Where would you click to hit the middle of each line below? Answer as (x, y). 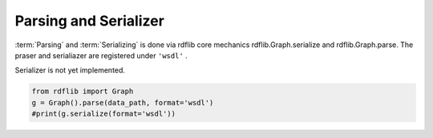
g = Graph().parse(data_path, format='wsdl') (123, 103)
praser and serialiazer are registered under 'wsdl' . (101, 55)
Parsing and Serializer (89, 21)
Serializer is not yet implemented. (70, 70)
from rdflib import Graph (83, 91)
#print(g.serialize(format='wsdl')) (104, 114)
